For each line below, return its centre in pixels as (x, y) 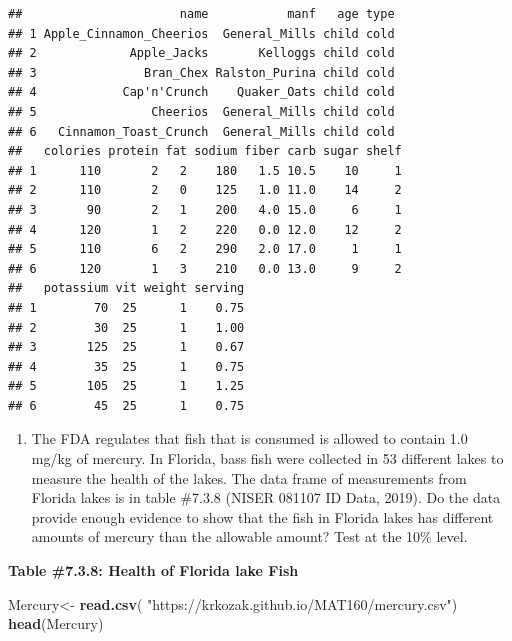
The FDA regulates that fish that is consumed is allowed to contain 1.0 (249, 438)
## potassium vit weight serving (126, 288)
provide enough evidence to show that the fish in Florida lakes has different (262, 516)
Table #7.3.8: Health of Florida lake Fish (153, 570)
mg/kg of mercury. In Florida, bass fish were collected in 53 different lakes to (267, 458)
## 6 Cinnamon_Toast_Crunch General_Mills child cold (201, 131)
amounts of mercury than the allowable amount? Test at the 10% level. (249, 536)
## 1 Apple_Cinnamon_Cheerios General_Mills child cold (201, 33)
